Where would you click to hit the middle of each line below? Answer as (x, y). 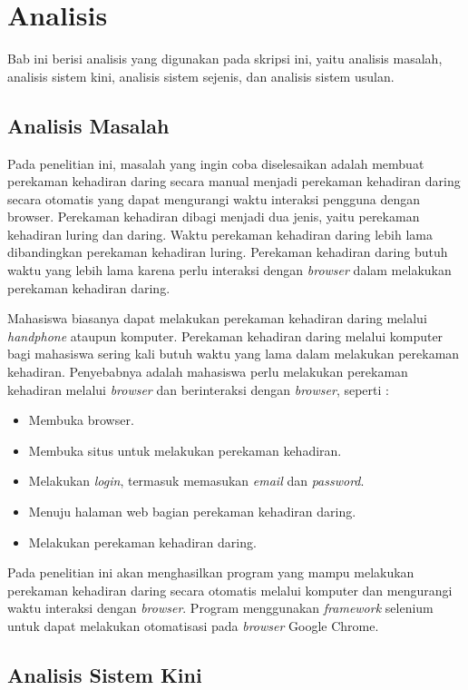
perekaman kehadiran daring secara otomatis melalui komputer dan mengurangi (230, 590)
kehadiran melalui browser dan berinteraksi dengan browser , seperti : (198, 389)
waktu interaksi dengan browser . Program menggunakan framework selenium (220, 608)
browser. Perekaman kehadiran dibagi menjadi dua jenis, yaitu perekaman (214, 217)
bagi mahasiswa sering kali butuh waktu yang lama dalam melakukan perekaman (234, 354)
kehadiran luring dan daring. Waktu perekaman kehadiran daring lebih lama (220, 234)
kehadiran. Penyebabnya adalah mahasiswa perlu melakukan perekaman (208, 372)
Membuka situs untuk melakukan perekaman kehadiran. (185, 450)
